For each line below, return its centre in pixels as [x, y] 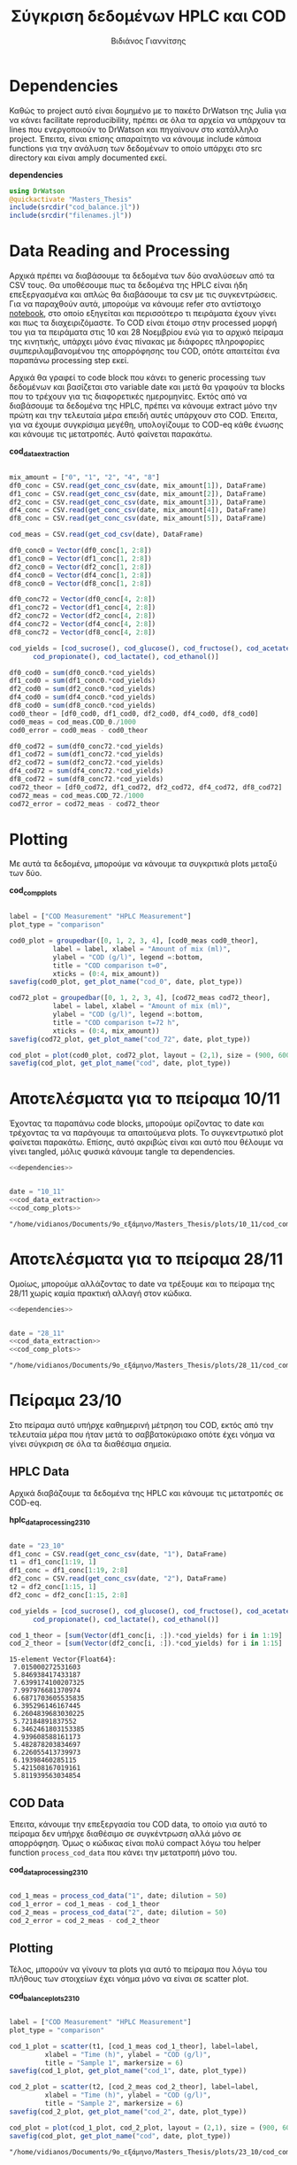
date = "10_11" [37, 1192]
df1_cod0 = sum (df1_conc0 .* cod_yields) [83, 681]
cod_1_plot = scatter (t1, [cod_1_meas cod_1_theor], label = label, [134, 2046]
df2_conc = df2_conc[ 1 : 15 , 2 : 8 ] [69, 1595]
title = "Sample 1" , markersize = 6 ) [114, 2063]
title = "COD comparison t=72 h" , [116, 1022]
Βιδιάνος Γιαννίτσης [148, 41]
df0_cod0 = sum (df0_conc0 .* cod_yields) [83, 672]
